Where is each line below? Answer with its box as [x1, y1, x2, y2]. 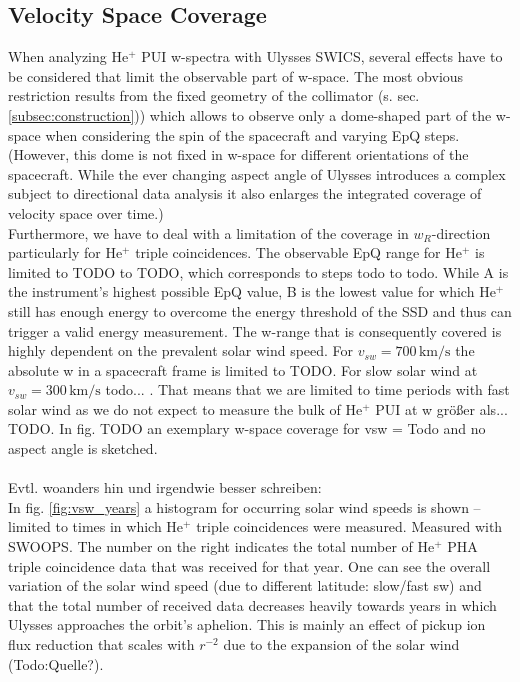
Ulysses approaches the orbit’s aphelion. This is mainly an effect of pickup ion [8, 614, 486, 635]
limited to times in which [8, 516, 162, 537]
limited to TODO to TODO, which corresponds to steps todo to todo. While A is [8, 261, 509, 282]
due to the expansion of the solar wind [223, 634, 460, 655]
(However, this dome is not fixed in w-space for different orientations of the [8, 144, 469, 165]
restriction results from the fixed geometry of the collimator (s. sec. [8, 85, 420, 106]
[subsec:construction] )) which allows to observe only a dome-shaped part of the [8, 104, 492, 125]
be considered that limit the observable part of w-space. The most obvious [8, 65, 464, 86]
